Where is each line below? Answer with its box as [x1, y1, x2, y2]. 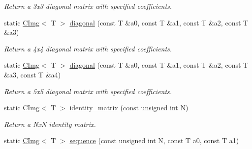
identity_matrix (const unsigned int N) [69, 102, 189, 113]
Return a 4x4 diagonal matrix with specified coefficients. [4, 43, 172, 53]
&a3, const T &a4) [4, 69, 61, 79]
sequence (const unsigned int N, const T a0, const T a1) [69, 135, 239, 146]
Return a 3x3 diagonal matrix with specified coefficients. [4, 1, 172, 11]
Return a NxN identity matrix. [4, 119, 96, 129]
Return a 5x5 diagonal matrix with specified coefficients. [4, 86, 172, 96]
